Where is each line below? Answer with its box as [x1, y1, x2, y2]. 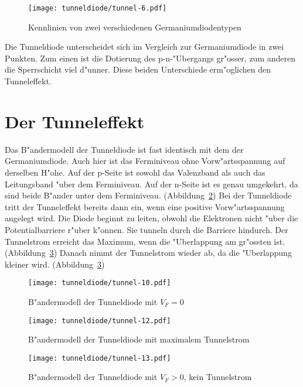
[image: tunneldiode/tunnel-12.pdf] [28, 316, 171, 325]
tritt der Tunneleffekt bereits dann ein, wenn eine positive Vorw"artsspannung [5, 200, 285, 213]
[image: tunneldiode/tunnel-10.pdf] [28, 279, 171, 287]
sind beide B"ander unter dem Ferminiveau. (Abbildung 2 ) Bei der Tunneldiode [5, 189, 292, 201]
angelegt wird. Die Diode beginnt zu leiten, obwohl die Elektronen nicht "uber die [5, 212, 298, 224]
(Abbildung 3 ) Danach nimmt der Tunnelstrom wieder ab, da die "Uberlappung [5, 246, 292, 259]
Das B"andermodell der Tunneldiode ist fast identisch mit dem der [5, 143, 244, 155]
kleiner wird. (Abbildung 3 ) [5, 258, 105, 270]
